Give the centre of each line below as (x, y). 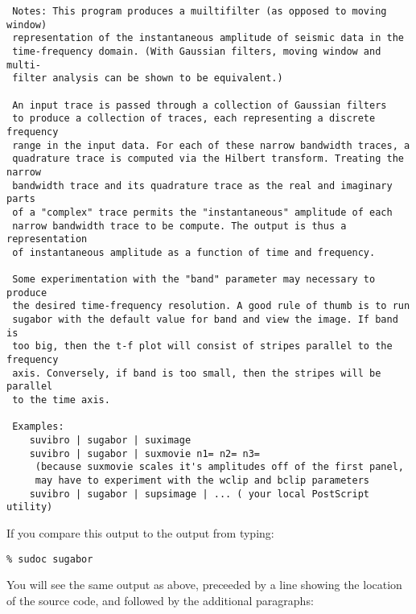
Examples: (38, 427)
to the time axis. (61, 400)
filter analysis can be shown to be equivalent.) (148, 78)
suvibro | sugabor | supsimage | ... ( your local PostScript (200, 494)
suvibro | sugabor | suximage (110, 440)
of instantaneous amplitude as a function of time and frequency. (194, 252)
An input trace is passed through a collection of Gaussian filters (200, 105)
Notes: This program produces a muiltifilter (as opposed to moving (200, 11)
